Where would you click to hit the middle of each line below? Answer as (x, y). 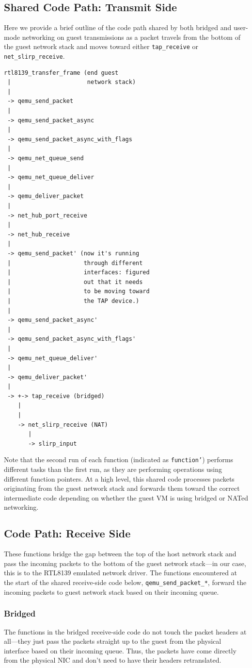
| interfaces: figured (79, 273)
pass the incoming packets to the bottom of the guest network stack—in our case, (125, 563)
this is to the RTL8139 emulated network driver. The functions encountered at (121, 573)
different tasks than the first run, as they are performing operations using (113, 469)
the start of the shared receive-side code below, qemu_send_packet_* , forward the (125, 582)
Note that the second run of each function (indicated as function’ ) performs (119, 459)
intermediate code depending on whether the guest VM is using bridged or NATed (126, 497)
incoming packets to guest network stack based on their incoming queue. (111, 592)
